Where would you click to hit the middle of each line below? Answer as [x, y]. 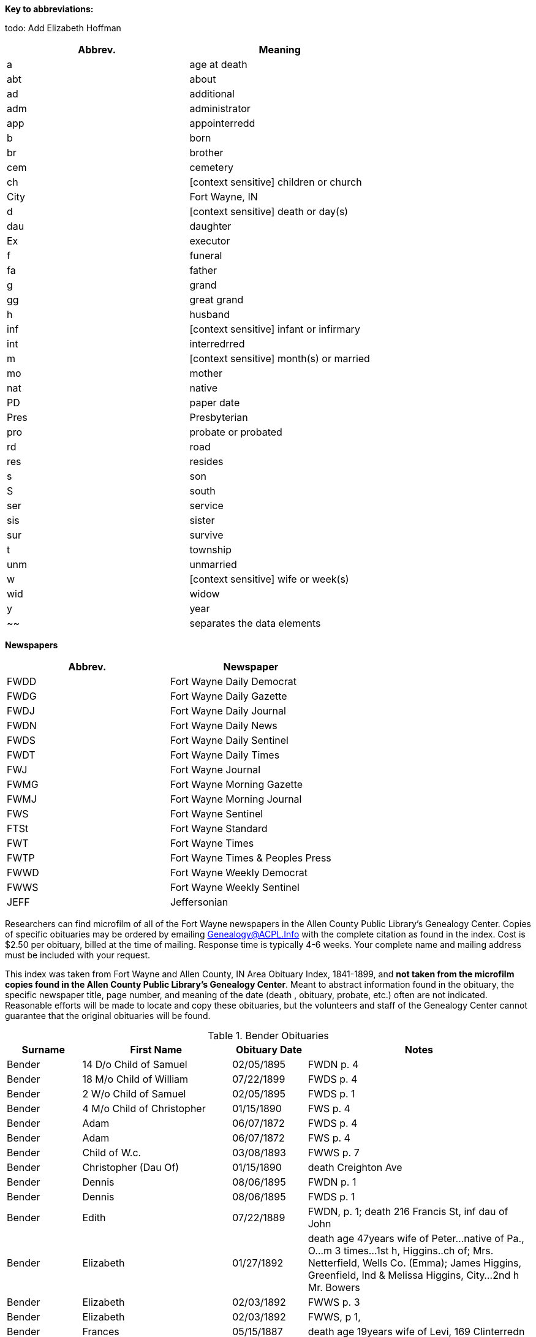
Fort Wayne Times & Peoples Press [251, 858]
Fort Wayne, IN [224, 197]
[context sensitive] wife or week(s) [269, 579]
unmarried [213, 564]
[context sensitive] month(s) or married [280, 358]
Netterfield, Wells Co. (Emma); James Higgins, [415, 1263]
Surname [43, 1050]
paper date [215, 403]
